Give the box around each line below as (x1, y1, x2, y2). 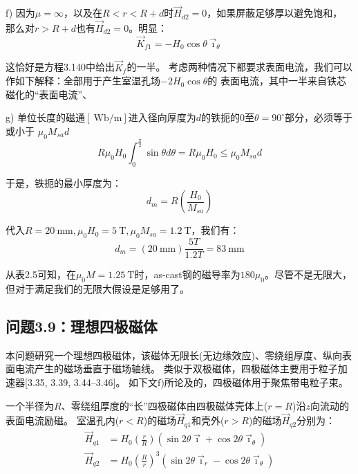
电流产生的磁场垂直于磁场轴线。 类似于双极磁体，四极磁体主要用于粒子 (15, 361, 338, 376)
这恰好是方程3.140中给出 (6, 60, 115, 74)
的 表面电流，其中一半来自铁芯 (207, 73, 346, 88)
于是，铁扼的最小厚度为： (6, 175, 122, 190)
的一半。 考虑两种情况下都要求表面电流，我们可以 (126, 60, 353, 74)
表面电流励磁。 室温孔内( (6, 413, 120, 428)
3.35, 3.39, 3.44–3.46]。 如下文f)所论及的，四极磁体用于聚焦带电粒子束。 (27, 375, 348, 390)
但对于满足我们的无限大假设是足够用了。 (6, 282, 189, 296)
